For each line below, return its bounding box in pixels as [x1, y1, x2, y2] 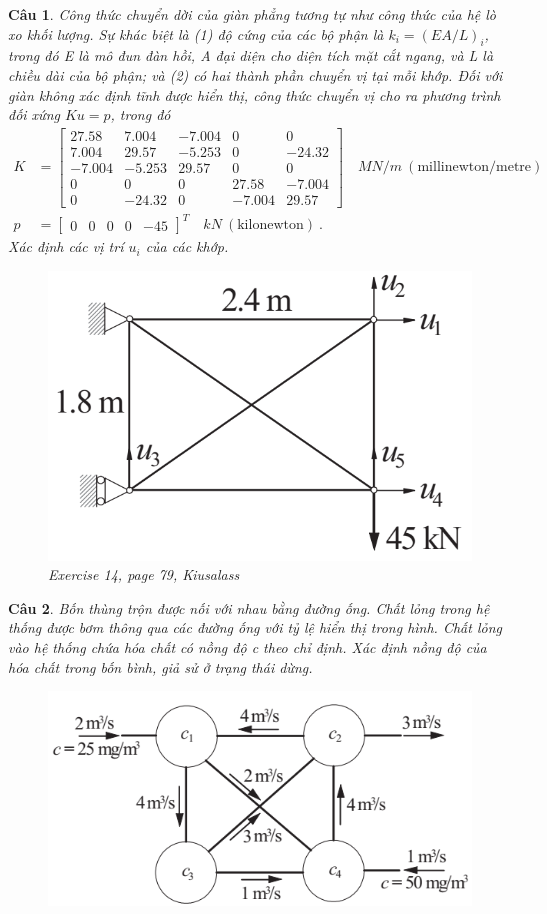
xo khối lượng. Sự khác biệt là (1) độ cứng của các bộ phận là [8, 23, 384, 44]
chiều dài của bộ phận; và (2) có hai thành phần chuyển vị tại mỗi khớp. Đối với [8, 64, 503, 85]
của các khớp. [145, 236, 229, 257]
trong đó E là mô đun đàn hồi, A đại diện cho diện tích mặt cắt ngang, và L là [8, 45, 494, 66]
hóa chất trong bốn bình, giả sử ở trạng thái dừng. [8, 656, 313, 677]
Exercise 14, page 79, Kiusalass [48, 564, 240, 585]
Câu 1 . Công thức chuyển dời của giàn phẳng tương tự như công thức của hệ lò [8, 4, 497, 24]
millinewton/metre [417, 160, 532, 175]
